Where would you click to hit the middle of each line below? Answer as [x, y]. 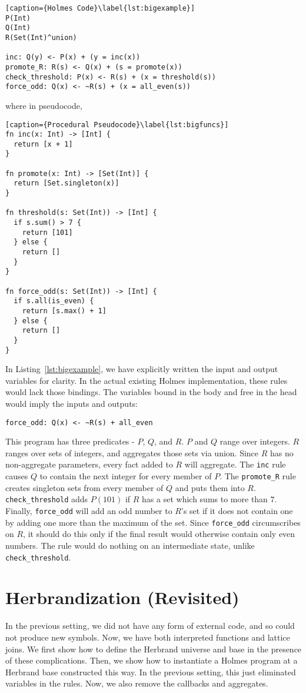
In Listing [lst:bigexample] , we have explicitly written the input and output [142, 369]
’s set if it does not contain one [237, 511]
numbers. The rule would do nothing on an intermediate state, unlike [130, 545]
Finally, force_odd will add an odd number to [89, 511]
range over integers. [255, 441]
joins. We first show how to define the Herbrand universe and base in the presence [154, 649]
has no [282, 452]
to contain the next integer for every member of [126, 476]
